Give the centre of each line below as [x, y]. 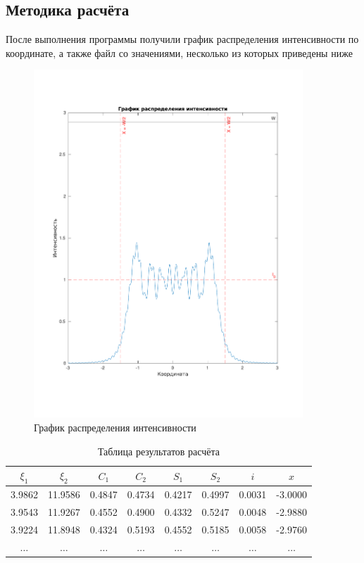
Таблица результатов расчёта [159, 451]
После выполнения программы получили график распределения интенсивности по [182, 39]
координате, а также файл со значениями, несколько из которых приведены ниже [179, 52]
